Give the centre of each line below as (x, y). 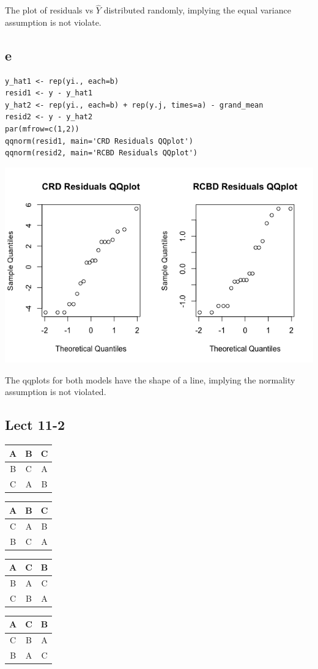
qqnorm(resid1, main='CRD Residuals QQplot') (99, 141)
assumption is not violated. (56, 392)
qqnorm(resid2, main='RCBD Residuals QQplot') (101, 153)
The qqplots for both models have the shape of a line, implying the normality (150, 379)
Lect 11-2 (35, 425)
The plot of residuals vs (49, 10)
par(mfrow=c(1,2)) (42, 129)
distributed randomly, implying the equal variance (197, 10)
